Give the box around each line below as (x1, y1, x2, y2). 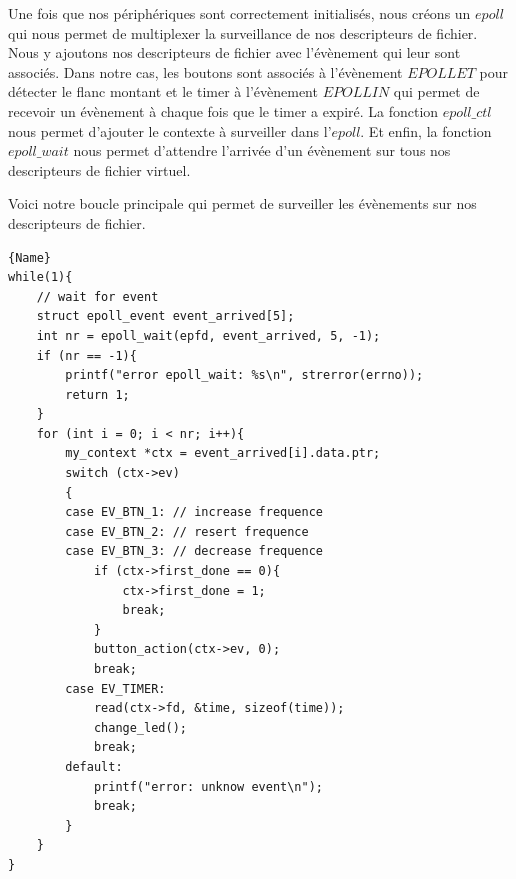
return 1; (65, 387, 130, 402)
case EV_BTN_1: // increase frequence (65, 505, 323, 520)
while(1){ (8, 270, 73, 285)
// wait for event (36, 289, 159, 304)
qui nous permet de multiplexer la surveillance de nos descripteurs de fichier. (8, 22, 478, 43)
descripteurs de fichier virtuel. (8, 159, 191, 180)
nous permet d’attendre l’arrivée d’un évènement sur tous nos (73, 140, 451, 161)
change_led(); (93, 720, 187, 735)
